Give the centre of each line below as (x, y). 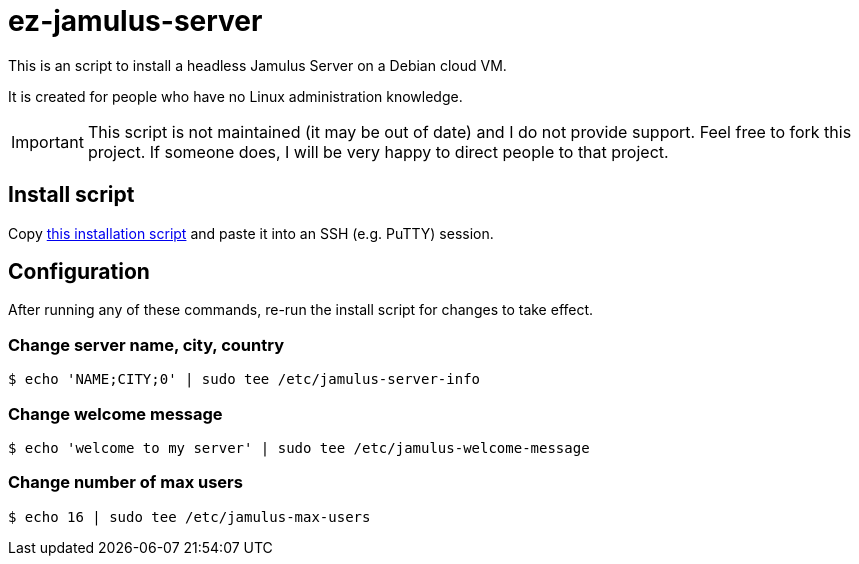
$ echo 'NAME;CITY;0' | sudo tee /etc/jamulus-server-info (244, 379)
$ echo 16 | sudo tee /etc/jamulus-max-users (189, 516)
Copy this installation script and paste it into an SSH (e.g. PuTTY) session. (251, 233)
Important (47, 141)
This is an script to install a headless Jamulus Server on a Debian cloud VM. (257, 65)
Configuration (79, 272)
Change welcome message (115, 413)
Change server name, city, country (146, 344)
